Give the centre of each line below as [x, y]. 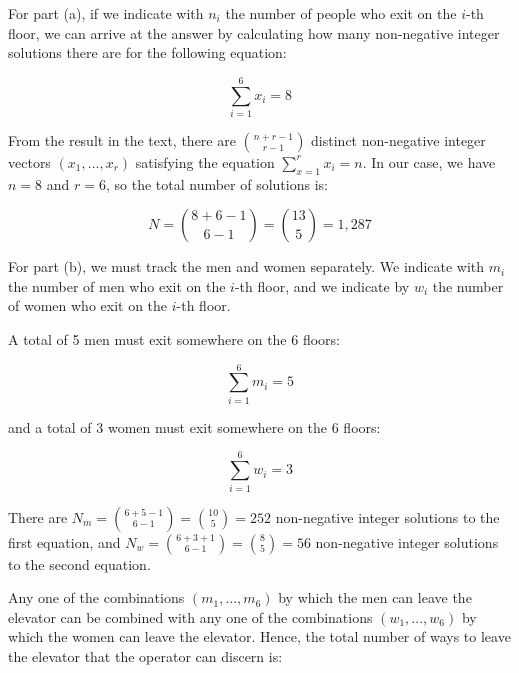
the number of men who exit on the [117, 285]
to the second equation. [79, 563]
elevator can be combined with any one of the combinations [190, 616]
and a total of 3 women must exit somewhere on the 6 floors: [194, 426]
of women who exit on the [88, 305]
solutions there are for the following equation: [147, 52]
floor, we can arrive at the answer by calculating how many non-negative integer [254, 32]
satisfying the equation [205, 161]
